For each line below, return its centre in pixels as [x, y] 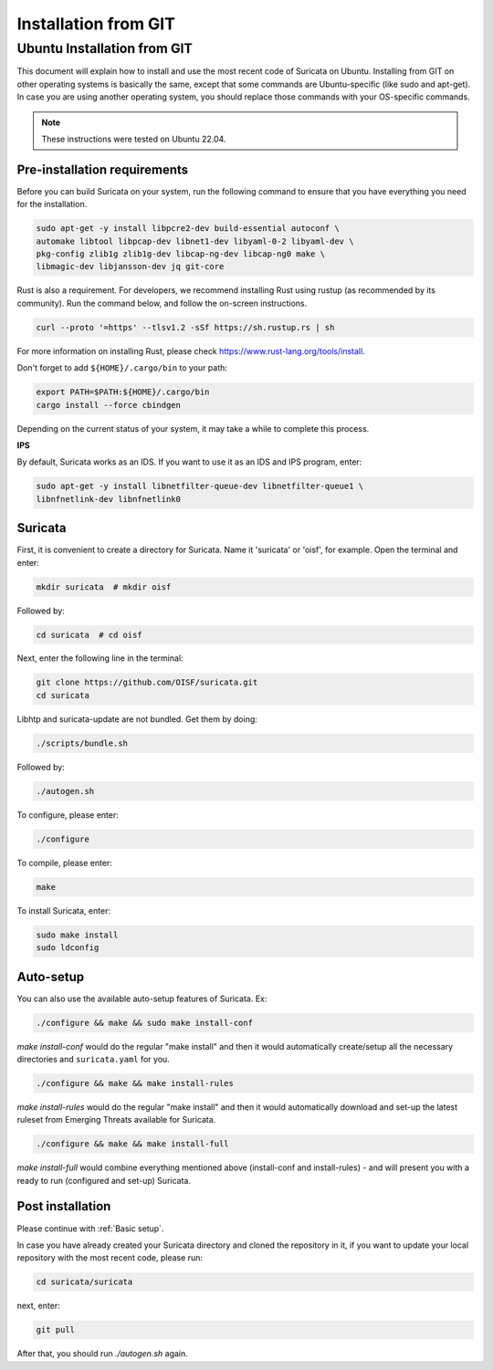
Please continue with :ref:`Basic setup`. [90, 1229]
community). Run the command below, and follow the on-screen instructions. [162, 303]
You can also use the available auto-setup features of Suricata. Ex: [142, 999]
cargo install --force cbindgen [109, 405]
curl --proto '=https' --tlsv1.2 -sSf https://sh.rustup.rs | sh [185, 327]
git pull [56, 1330]
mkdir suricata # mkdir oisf [104, 587]
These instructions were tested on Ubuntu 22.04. [134, 139]
